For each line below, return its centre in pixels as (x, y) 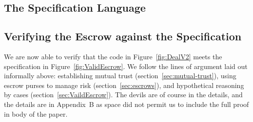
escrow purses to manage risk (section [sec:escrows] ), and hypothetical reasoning (124, 85)
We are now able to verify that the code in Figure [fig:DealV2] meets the (113, 56)
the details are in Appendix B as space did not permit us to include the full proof (126, 104)
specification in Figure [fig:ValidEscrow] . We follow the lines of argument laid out (126, 66)
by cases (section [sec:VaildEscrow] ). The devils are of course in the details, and (123, 95)
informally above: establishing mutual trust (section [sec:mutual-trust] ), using (120, 76)
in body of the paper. (36, 113)
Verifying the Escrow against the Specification (123, 36)
